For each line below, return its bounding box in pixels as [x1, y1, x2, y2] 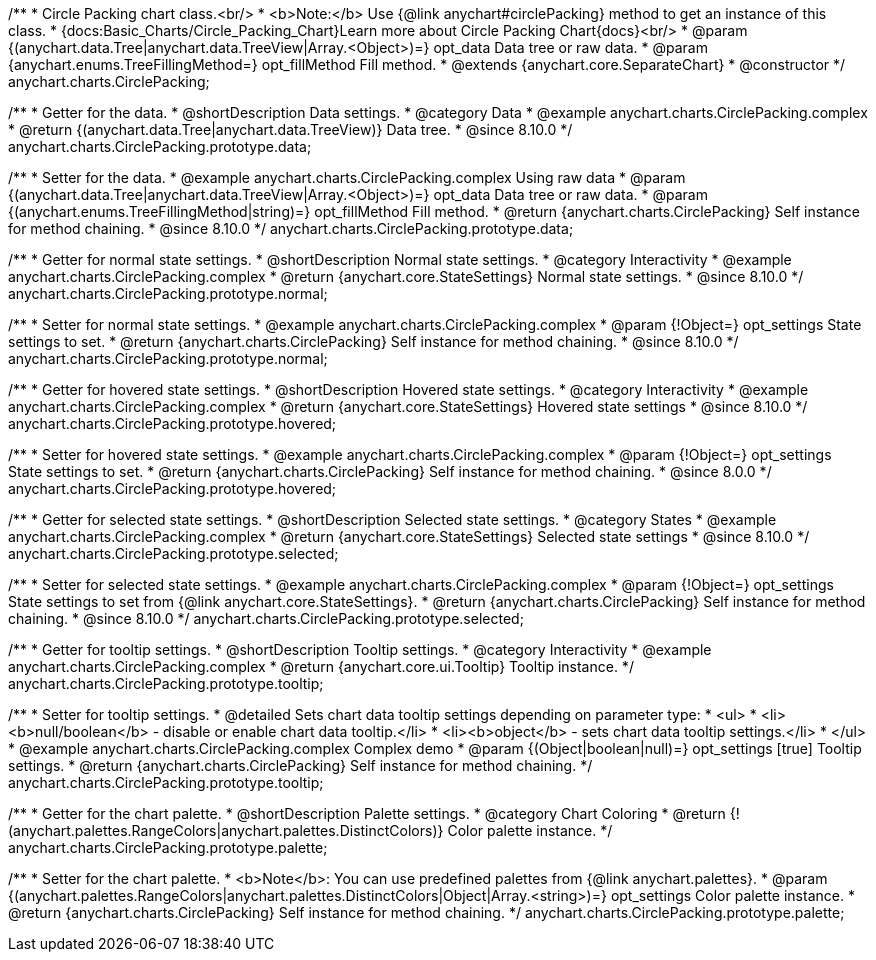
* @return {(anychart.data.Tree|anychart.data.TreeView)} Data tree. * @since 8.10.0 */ [8, 121, 573, 138]
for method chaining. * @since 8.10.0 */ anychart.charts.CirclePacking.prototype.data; [8, 220, 574, 237]
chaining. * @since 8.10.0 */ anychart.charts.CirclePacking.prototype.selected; [8, 610, 524, 627]
